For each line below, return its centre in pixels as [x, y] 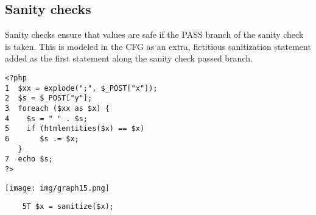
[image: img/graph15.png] [57, 188]
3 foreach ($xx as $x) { [57, 108]
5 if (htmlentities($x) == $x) [75, 129]
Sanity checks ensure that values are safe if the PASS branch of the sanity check [154, 34]
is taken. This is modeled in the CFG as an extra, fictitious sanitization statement [158, 46]
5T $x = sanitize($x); [68, 207]
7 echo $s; [29, 159]
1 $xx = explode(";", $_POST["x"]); [81, 88]
